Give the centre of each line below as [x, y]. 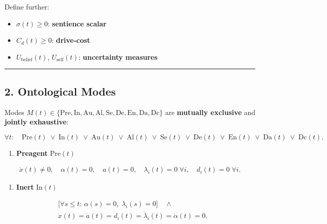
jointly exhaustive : [37, 122]
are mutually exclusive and [210, 112]
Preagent [32, 153]
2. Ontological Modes [60, 91]
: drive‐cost [71, 40]
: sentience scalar [77, 23]
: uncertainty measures [118, 56]
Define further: [27, 6]
